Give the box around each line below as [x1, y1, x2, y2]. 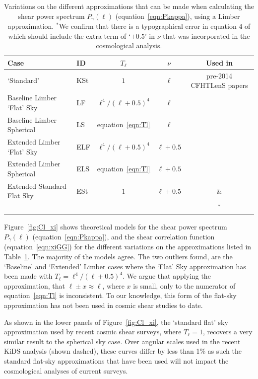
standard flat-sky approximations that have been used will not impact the [4, 355, 229, 366]
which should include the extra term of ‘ [8, 30, 130, 41]
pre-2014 [206, 70, 233, 80]
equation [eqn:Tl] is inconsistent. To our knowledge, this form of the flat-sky [4, 290, 237, 301]
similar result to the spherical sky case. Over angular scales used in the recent [4, 336, 241, 346]
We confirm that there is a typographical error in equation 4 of [59, 21, 251, 31]
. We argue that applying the [123, 271, 211, 281]
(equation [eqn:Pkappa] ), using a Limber [115, 10, 240, 21]
